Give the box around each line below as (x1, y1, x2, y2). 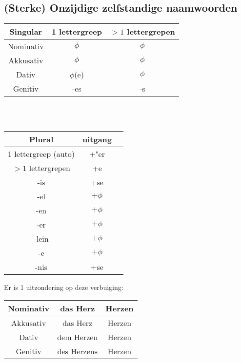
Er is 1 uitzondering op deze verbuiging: (4, 282, 123, 292)
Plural (29, 134, 54, 145)
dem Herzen (57, 331, 98, 343)
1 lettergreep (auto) (8, 148, 75, 160)
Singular (9, 26, 42, 38)
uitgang (82, 134, 112, 145)
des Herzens (57, 345, 98, 357)
